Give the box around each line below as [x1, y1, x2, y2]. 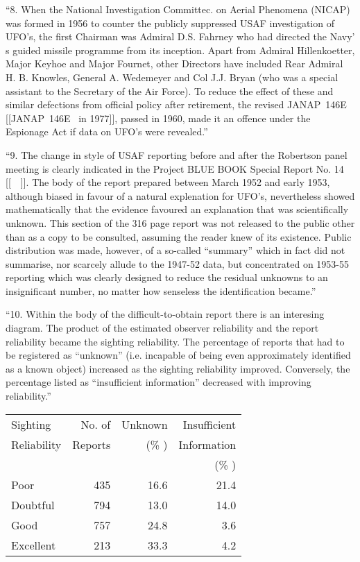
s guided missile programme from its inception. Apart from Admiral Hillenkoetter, [6, 42, 355, 57]
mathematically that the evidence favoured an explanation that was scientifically [6, 202, 349, 216]
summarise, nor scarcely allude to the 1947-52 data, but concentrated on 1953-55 [6, 256, 350, 271]
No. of [80, 416, 111, 432]
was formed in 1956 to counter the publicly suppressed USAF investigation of [6, 15, 334, 30]
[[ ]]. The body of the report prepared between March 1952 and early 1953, [6, 175, 330, 189]
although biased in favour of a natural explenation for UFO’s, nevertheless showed [6, 188, 355, 203]
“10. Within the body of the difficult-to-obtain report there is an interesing [6, 307, 325, 321]
